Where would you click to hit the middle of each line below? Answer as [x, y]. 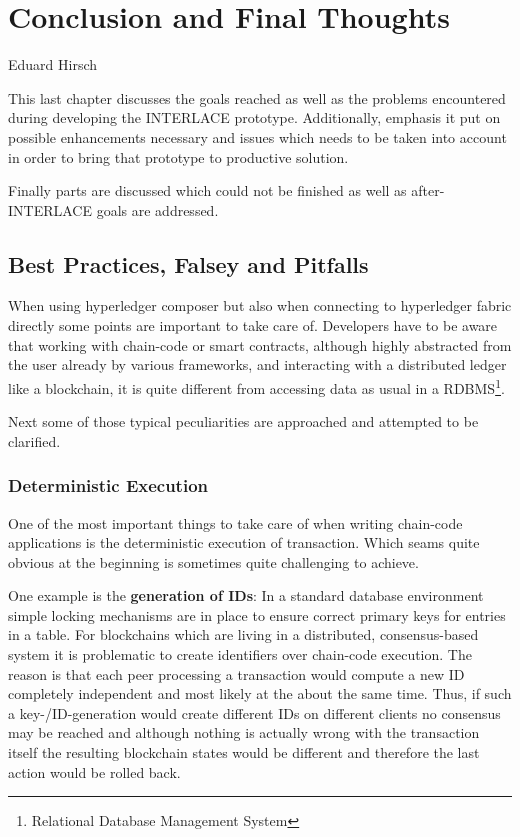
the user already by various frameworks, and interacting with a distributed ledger [257, 364]
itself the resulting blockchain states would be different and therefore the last [244, 752]
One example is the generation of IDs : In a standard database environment [246, 595]
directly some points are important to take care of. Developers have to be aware [253, 325]
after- [428, 190]
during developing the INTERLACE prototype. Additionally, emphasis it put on [254, 117]
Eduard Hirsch [53, 64]
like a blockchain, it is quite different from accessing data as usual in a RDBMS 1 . [256, 386]
